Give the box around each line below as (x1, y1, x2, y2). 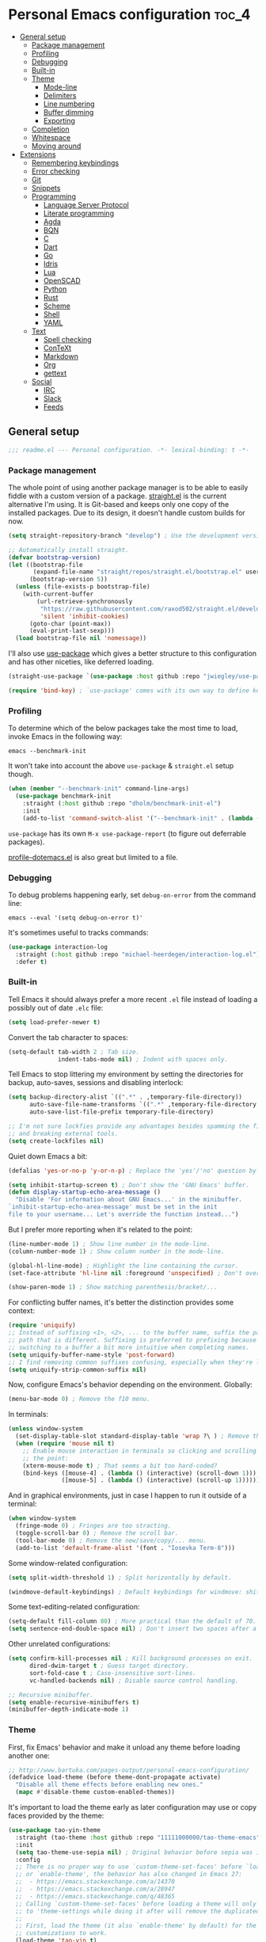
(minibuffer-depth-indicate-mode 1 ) (8, 1705, 129, 1714)
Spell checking (43, 334, 93, 344)
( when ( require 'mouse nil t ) (15, 1440, 115, 1448)
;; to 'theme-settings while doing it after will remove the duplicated (15, 1907, 260, 1915)
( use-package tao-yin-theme (8, 1826, 101, 1834)
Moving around (31, 141, 82, 150)
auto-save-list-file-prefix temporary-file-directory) (28, 1108, 215, 1116)
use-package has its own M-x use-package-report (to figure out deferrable (8, 828, 247, 838)
